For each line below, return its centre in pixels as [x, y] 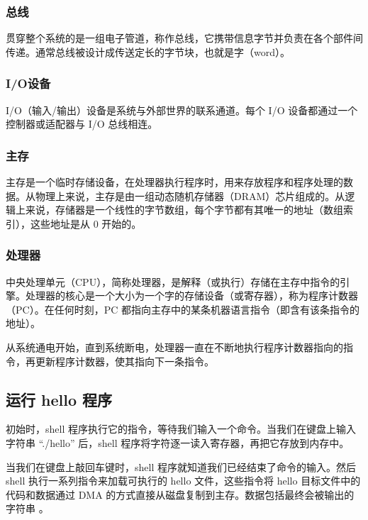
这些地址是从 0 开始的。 [86, 223]
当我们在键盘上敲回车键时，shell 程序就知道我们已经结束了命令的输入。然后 [181, 466]
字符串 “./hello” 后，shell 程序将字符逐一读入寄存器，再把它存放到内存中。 [178, 442]
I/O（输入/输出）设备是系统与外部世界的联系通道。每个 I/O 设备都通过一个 [182, 110]
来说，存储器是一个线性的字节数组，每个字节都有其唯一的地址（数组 [184, 210]
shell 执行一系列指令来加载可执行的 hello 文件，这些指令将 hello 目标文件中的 [183, 481]
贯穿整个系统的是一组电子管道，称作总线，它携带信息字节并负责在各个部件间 [184, 38]
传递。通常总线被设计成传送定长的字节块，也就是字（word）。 [148, 51]
